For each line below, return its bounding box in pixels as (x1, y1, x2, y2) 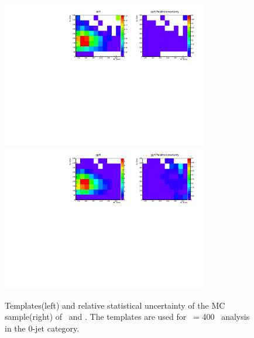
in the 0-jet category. (5, 322, 80, 334)
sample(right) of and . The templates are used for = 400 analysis (5, 310, 250, 323)
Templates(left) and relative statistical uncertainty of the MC (5, 299, 225, 311)
